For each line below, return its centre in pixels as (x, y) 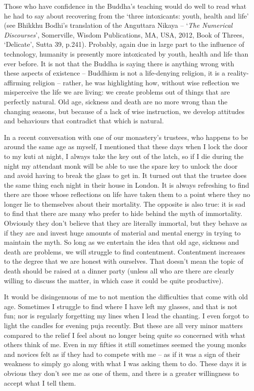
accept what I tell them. (40, 382)
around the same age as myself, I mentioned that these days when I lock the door (126, 147)
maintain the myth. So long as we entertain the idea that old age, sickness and (122, 242)
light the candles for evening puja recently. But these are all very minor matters (124, 325)
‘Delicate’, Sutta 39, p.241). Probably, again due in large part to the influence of (124, 44)
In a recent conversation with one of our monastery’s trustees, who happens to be (126, 137)
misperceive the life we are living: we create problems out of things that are (117, 92)
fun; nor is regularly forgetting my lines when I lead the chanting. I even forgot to (127, 316)
